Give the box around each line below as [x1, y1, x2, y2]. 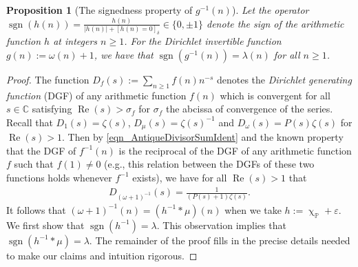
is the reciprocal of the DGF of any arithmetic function [118, 143, 352, 157]
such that [14, 157, 54, 171]
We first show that [6, 217, 85, 232]
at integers [53, 34, 98, 48]
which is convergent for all [220, 88, 330, 102]
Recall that [6, 115, 53, 129]
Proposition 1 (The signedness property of [6, 3, 193, 17]
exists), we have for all [132, 170, 227, 184]
